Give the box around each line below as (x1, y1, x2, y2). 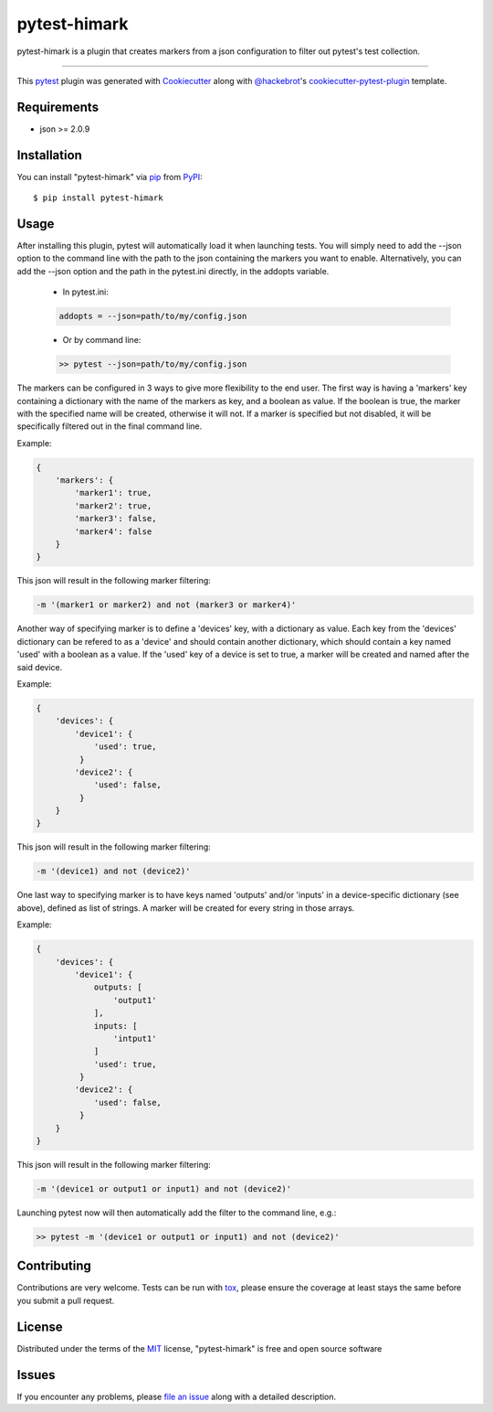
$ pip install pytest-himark (33, 193, 163, 203)
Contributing (16, 1258, 91, 1274)
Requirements (16, 99, 100, 114)
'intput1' (112, 1033, 157, 1043)
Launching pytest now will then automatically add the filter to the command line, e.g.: (16, 1207, 337, 1218)
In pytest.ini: (62, 286, 110, 297)
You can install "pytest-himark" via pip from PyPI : (16, 171, 203, 182)
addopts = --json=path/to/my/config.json (58, 311, 247, 322)
